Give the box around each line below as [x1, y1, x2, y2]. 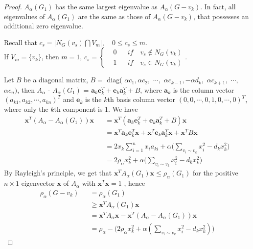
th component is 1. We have [54, 104, 138, 114]
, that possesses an [193, 11, 249, 21]
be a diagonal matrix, [23, 75, 88, 85]
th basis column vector [107, 94, 176, 104]
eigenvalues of [4, 11, 45, 21]
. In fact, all [200, 1, 236, 11]
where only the [4, 104, 48, 114]
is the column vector [173, 84, 234, 95]
